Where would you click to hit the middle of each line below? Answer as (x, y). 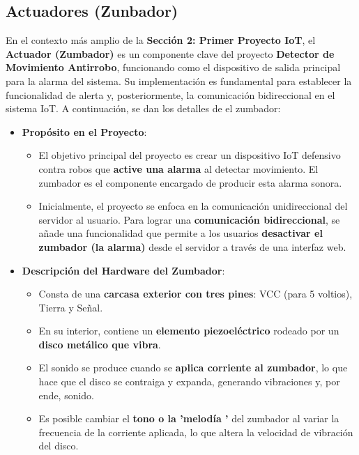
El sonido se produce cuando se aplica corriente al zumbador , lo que (193, 368)
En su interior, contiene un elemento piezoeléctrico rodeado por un (189, 331)
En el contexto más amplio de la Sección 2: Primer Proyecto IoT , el (161, 40)
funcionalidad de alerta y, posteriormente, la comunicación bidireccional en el (170, 94)
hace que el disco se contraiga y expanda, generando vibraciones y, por (189, 381)
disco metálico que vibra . (100, 344)
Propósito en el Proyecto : (84, 131)
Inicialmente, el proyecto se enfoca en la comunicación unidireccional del (193, 206)
